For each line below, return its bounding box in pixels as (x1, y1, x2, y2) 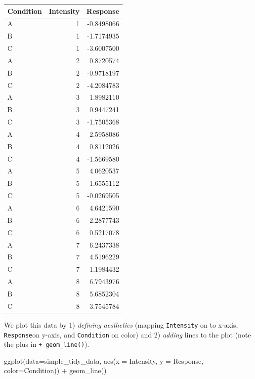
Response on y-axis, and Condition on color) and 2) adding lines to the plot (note (4, 329, 251, 339)
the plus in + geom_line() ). (4, 339, 89, 349)
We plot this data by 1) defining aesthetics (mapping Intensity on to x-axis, (4, 319, 238, 330)
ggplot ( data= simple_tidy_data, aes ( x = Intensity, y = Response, (4, 355, 204, 366)
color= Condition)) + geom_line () (4, 365, 107, 376)
